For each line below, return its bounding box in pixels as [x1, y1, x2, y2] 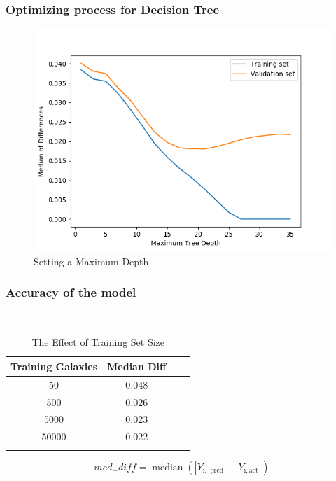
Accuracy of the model [6, 284, 136, 301]
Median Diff [107, 358, 167, 373]
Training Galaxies [10, 358, 98, 373]
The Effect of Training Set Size [31, 335, 165, 349]
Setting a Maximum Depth [34, 253, 149, 268]
